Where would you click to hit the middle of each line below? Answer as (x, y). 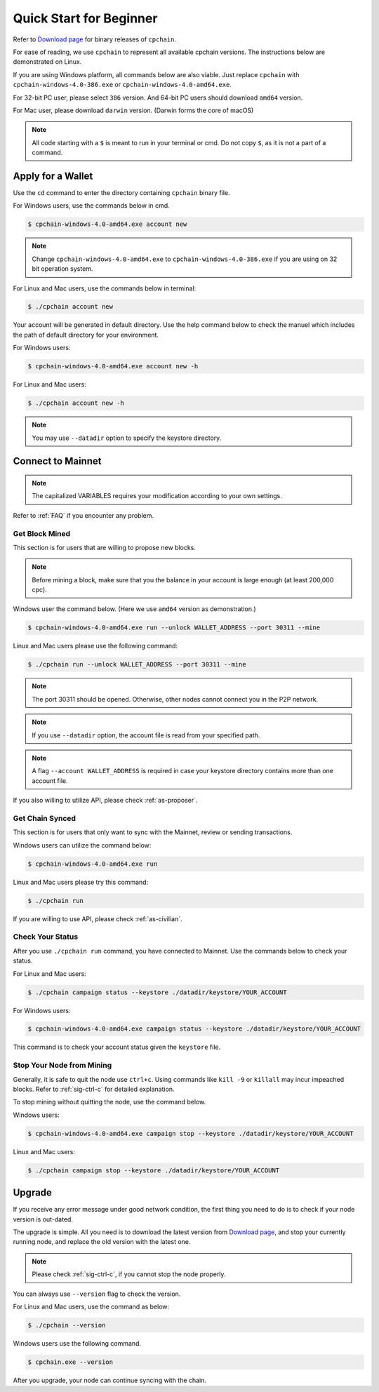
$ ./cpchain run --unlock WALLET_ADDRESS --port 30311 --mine (137, 664)
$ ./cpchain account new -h (76, 403)
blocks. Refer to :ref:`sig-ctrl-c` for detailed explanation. (94, 1089)
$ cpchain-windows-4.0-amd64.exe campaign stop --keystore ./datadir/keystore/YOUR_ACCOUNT (191, 1133)
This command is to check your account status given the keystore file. (117, 1047)
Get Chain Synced (45, 818)
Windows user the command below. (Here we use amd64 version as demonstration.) (134, 609)
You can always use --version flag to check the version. (97, 1294)
